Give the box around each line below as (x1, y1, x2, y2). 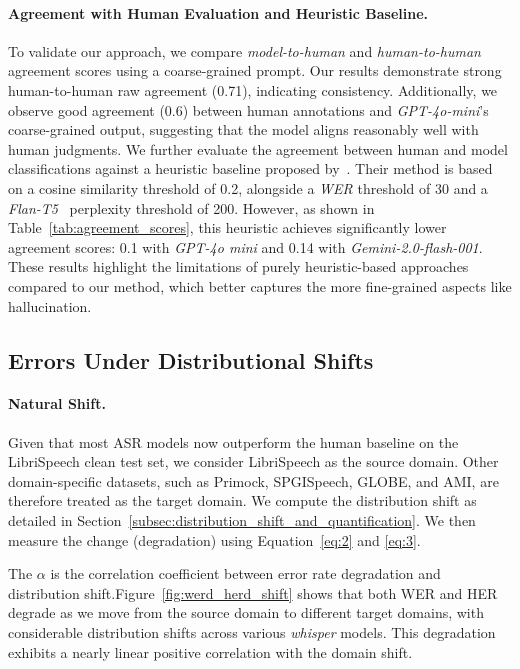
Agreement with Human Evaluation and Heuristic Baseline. (8, 2, 429, 23)
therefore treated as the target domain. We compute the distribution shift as (8, 490, 477, 511)
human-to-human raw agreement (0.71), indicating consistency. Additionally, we (8, 79, 498, 100)
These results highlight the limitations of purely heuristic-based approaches (8, 256, 469, 277)
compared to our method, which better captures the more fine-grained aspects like (8, 275, 512, 296)
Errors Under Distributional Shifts (8, 344, 374, 375)
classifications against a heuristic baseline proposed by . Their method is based (8, 158, 493, 179)
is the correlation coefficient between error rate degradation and (50, 563, 441, 584)
